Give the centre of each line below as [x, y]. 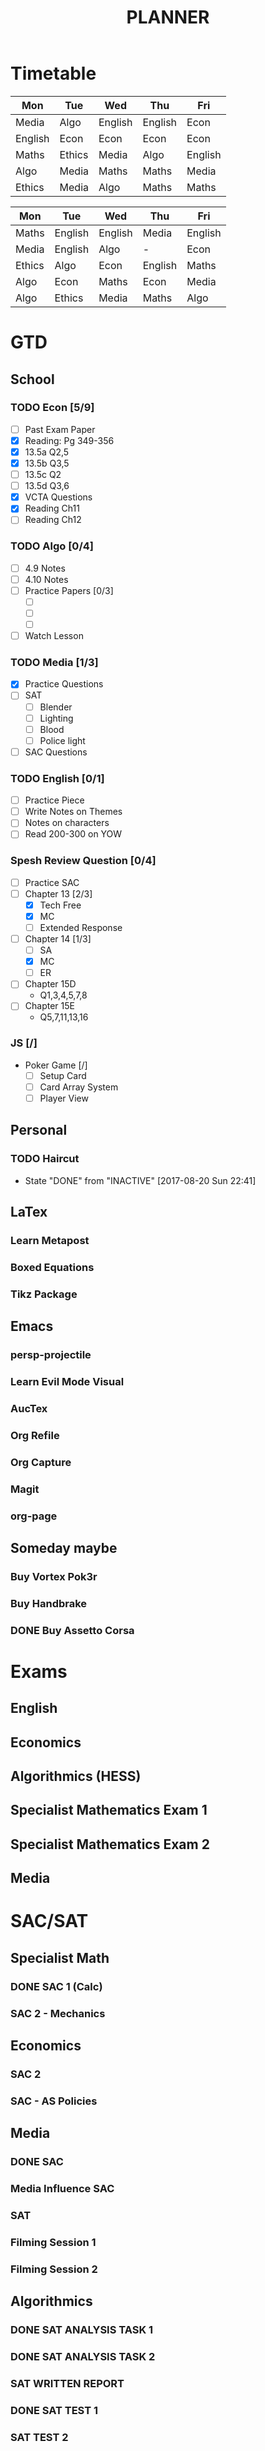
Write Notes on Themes [73, 812]
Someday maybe [64, 1547]
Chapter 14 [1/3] [58, 939]
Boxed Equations [52, 1267]
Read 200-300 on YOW [73, 834]
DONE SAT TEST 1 [54, 2410]
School [32, 379]
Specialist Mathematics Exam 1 [109, 1810]
